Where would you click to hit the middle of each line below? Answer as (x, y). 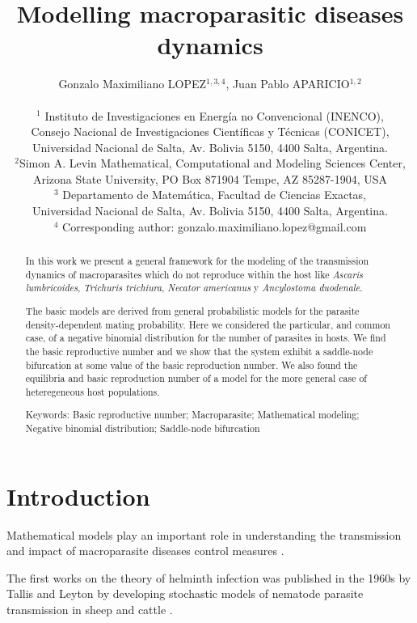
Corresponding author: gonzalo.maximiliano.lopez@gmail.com (215, 226)
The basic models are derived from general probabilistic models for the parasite (192, 310)
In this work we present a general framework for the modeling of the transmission (197, 261)
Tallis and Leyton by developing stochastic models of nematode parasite (185, 593)
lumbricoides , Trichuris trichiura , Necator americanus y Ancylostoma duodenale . (194, 288)
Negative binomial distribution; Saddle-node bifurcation (143, 428)
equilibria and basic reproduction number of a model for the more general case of (196, 378)
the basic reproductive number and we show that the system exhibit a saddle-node (199, 351)
